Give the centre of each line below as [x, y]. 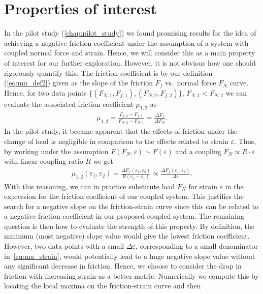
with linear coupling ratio [44, 161]
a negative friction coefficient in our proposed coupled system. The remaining [124, 216]
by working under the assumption [56, 151]
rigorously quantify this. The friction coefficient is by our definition [108, 72]
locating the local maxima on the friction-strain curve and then [103, 286]
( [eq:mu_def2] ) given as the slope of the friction [79, 83]
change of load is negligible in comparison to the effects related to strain [116, 141]
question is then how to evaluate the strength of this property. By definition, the [129, 226]
